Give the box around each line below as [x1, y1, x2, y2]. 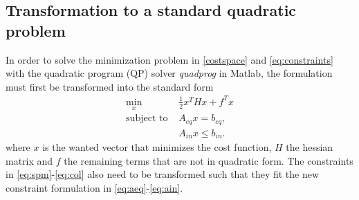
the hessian [286, 140, 333, 154]
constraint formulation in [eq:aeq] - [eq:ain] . [6, 180, 183, 194]
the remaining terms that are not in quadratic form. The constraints [64, 153, 353, 167]
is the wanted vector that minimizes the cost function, [42, 140, 272, 154]
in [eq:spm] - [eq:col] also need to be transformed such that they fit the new [6, 167, 320, 181]
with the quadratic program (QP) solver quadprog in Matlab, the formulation [6, 66, 333, 80]
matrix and [6, 153, 53, 167]
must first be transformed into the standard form [6, 79, 214, 93]
